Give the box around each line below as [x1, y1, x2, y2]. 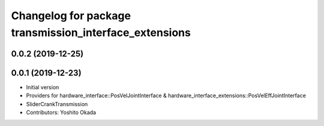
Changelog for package [11, 9, 131, 22]
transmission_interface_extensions [11, 26, 191, 39]
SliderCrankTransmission [26, 100, 88, 107]
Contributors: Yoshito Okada [26, 109, 96, 116]
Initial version [26, 83, 59, 91]
